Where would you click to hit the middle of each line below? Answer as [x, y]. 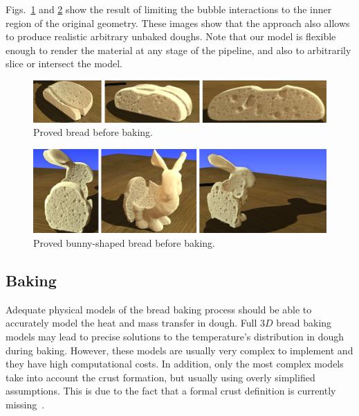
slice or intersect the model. [64, 63]
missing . [25, 404]
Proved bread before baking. [93, 132]
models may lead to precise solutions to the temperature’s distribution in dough [175, 336]
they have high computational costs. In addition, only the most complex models [175, 364]
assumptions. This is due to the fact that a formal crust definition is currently [171, 391]
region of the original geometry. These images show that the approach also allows [178, 23]
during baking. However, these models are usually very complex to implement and [179, 350]
